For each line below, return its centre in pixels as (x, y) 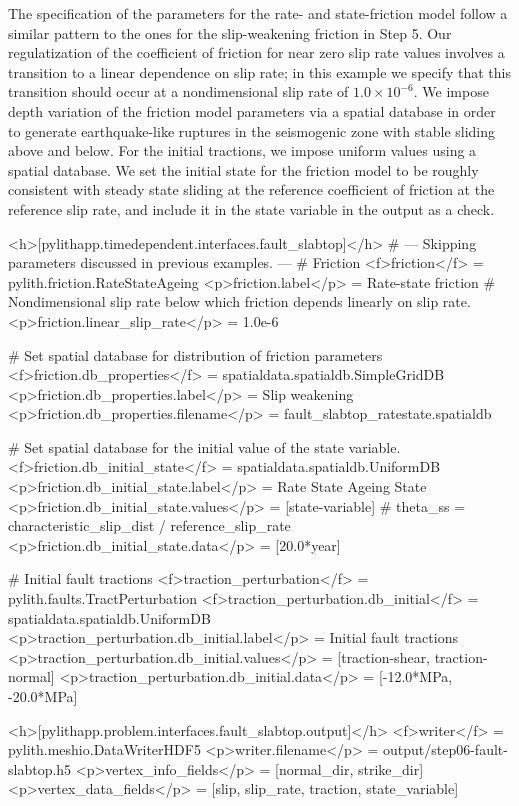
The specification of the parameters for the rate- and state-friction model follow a (258, 13)
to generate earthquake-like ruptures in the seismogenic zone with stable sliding (252, 130)
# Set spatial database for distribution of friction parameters (195, 354)
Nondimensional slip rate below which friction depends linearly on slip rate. (239, 301)
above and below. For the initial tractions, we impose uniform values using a (242, 150)
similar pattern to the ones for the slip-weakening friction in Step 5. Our (230, 32)
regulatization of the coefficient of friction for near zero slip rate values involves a (256, 52)
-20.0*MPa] (43, 696)
